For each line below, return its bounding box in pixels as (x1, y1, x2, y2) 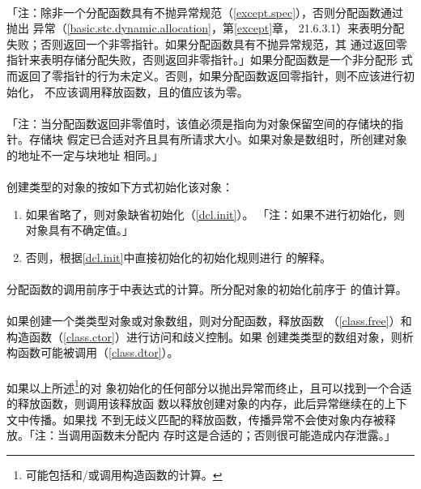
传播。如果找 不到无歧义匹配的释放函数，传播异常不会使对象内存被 (28, 410, 385, 427)
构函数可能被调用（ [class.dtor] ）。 (6, 344, 179, 361)
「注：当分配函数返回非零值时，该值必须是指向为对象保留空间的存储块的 (6, 114, 392, 131)
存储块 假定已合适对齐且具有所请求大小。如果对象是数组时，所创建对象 (28, 131, 407, 148)
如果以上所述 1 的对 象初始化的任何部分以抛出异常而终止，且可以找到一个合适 (6, 376, 412, 396)
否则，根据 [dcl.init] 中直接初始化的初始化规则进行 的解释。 (25, 248, 332, 265)
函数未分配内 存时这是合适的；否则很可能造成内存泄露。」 (91, 427, 396, 444)
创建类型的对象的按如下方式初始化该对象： (6, 178, 233, 195)
